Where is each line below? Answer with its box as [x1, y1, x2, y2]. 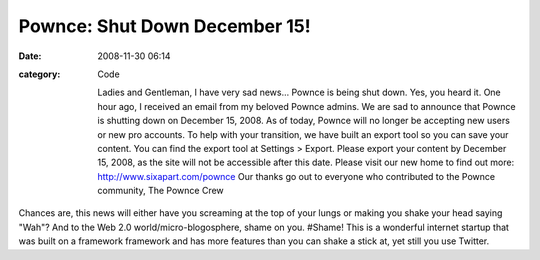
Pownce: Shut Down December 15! [18, 15, 311, 37]
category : [18, 68, 61, 80]
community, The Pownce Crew [97, 185, 224, 197]
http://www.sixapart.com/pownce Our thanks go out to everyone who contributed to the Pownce [97, 170, 495, 182]
